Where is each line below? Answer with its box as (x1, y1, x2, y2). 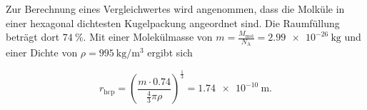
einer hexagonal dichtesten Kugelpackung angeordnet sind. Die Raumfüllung (6, 15, 340, 30)
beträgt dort (6, 29, 60, 44)
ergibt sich (147, 45, 193, 60)
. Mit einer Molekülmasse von (83, 29, 213, 44)
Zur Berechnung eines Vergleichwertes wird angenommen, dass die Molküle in (6, 1, 345, 16)
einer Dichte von (6, 45, 78, 60)
